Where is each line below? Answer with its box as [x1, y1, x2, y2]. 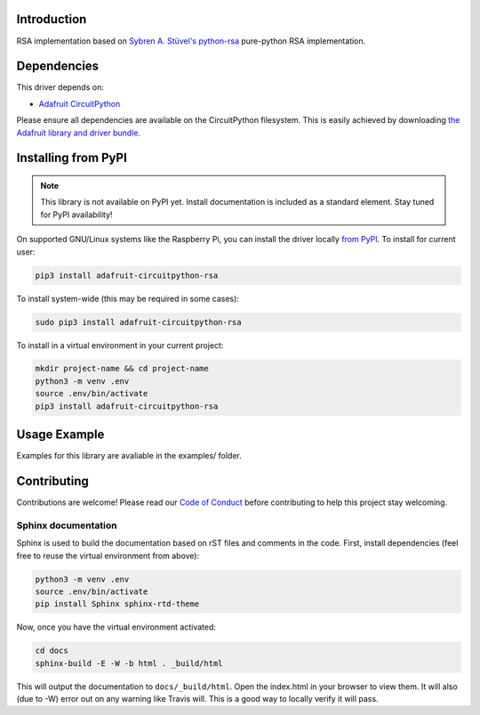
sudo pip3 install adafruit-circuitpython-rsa [35, 317, 242, 327]
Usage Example [16, 427, 105, 443]
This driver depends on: [16, 82, 104, 93]
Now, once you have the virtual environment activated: [16, 622, 217, 632]
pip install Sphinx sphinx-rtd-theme [35, 599, 200, 609]
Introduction [16, 12, 87, 27]
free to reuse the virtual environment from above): [16, 550, 200, 561]
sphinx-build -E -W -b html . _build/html [35, 658, 223, 668]
